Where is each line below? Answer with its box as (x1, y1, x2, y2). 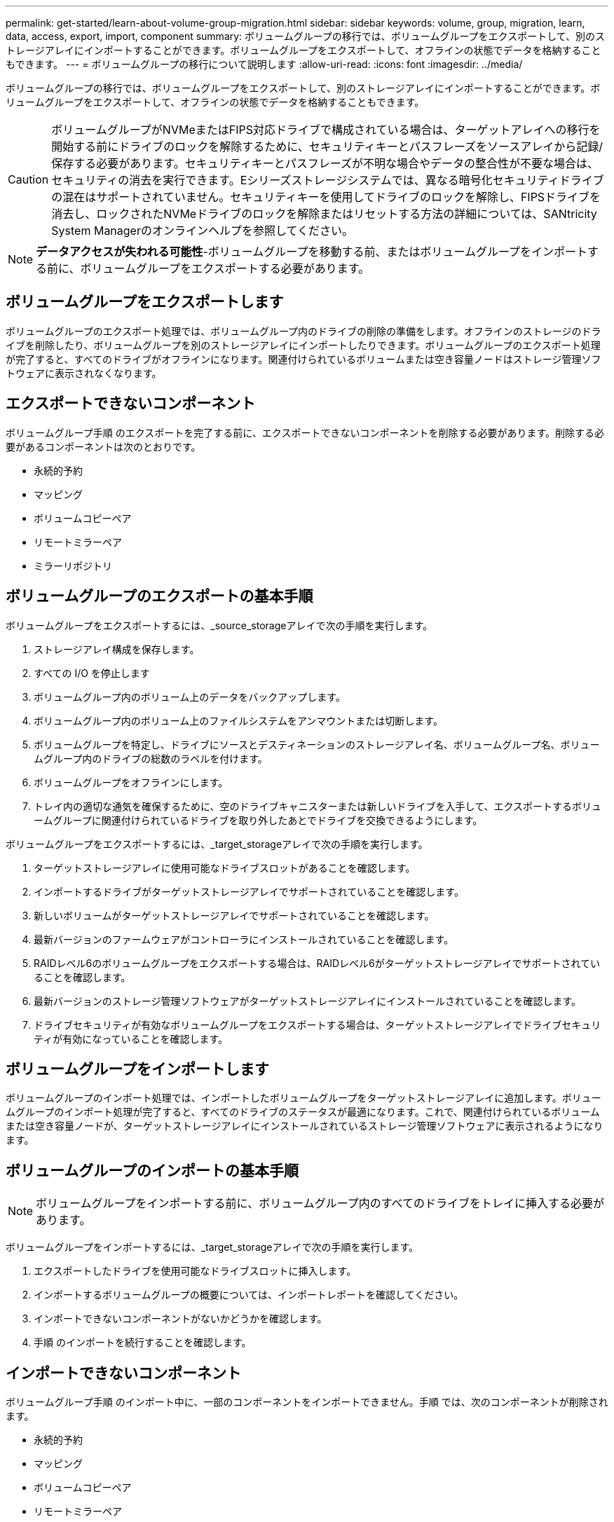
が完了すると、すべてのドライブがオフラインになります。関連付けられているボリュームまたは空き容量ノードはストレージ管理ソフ (6, 352, 601, 365)
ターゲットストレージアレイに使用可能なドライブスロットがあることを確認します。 (34, 861, 416, 874)
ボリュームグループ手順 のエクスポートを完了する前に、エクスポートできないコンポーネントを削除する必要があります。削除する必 (6, 426, 605, 439)
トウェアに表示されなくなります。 (6, 366, 162, 379)
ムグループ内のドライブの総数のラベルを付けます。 (34, 752, 268, 765)
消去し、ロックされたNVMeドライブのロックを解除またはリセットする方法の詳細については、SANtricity (51, 207, 597, 221)
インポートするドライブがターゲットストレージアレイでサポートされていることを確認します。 (34, 885, 464, 898)
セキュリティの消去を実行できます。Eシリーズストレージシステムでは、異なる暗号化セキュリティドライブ (51, 173, 604, 187)
